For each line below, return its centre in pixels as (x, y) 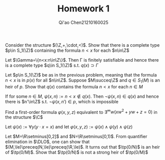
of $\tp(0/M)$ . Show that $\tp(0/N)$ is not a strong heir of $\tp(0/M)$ (77, 153)
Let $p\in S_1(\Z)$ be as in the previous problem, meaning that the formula (81, 75)
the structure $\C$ (24, 117)
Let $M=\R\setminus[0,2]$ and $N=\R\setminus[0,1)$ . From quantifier (76, 137)
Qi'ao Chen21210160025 (83, 22)
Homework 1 (83, 9)
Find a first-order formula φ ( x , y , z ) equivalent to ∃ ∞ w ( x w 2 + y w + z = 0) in (81, 111)
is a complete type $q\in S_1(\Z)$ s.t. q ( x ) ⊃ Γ (52, 65)
